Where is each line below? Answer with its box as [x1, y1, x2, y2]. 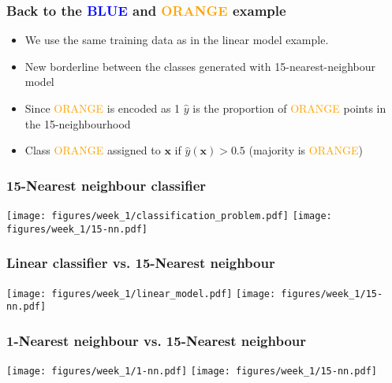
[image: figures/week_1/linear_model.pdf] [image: [6, 288, 276, 299]
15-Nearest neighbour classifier [6, 175, 207, 195]
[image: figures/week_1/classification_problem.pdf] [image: [6, 210, 332, 221]
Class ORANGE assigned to [24, 142, 161, 158]
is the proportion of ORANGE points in [192, 100, 386, 116]
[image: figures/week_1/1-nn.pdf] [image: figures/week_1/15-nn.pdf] [6, 366, 378, 377]
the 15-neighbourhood [24, 115, 131, 132]
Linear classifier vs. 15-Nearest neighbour [6, 253, 275, 273]
